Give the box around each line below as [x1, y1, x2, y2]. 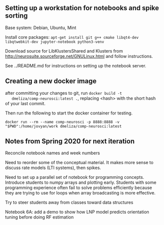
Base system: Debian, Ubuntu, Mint [5, 25, 77, 30]
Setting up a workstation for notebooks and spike [5, 4, 159, 12]
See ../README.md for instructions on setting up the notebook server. [5, 62, 146, 68]
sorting [5, 12, 28, 20]
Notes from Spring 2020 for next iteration [5, 137, 135, 145]
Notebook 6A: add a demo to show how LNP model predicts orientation [5, 209, 150, 215]
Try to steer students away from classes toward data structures [5, 199, 134, 205]
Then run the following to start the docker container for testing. [5, 110, 133, 116]
